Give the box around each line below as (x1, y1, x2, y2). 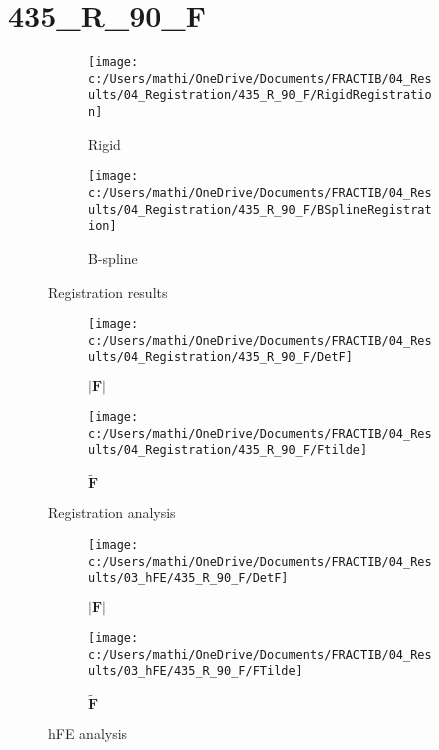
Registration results (48, 281, 168, 302)
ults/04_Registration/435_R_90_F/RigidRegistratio (88, 88, 432, 103)
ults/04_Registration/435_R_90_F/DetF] (88, 350, 353, 365)
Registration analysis (48, 502, 176, 523)
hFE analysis (48, 723, 128, 744)
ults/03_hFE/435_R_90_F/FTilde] (88, 664, 303, 679)
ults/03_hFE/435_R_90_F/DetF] (88, 571, 289, 586)
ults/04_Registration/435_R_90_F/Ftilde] (88, 443, 368, 458)
